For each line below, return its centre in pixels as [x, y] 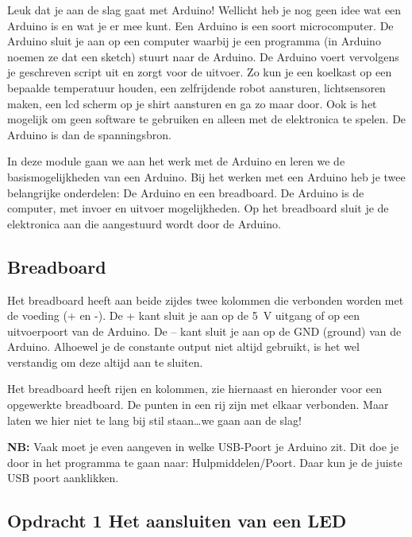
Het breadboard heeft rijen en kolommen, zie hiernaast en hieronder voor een [195, 389]
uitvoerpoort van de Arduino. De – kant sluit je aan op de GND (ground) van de [204, 331]
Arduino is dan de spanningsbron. [89, 134]
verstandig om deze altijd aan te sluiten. [105, 362]
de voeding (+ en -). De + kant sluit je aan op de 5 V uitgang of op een [183, 315]
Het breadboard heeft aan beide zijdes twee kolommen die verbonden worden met [206, 300]
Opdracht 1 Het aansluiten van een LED [177, 521]
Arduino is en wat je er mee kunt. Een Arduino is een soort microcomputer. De [200, 25]
